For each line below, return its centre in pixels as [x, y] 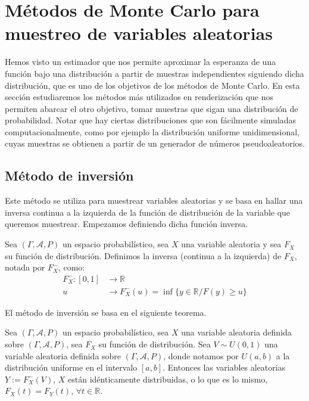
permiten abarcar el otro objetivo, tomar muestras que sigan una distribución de [152, 108]
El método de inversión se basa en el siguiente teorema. [106, 312]
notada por [25, 267]
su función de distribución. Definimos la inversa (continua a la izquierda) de [143, 255]
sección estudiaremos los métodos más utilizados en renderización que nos [139, 97]
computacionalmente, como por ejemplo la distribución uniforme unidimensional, [152, 131]
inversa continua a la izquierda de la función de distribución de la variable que [148, 212]
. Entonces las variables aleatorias [224, 367]
